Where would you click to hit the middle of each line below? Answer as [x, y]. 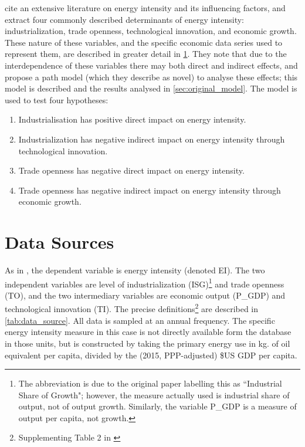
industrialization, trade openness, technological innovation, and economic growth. [151, 31]
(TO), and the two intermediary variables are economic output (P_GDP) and [145, 295]
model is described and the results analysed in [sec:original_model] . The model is [151, 88]
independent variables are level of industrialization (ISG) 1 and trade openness [145, 283]
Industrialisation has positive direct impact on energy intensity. [132, 119]
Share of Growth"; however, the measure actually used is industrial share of [154, 394]
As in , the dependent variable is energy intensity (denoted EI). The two [135, 270]
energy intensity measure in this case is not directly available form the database [148, 332]
